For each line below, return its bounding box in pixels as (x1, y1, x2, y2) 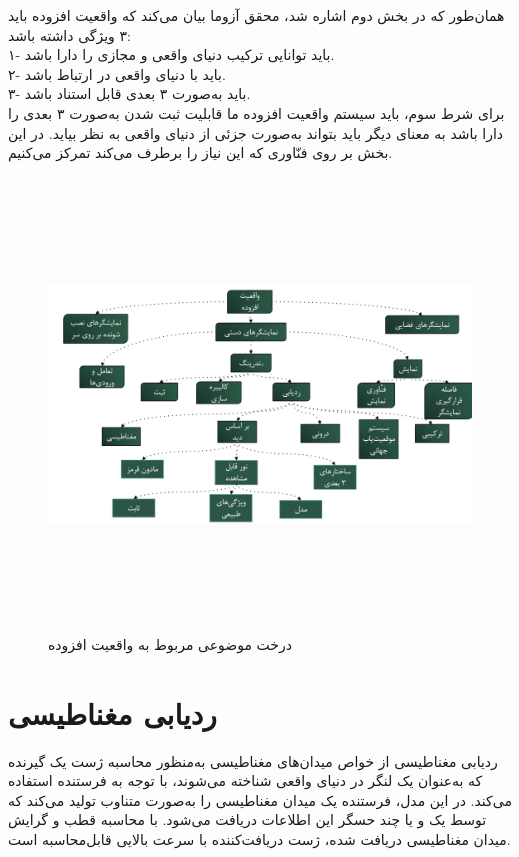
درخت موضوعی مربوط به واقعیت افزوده (48, 633, 292, 654)
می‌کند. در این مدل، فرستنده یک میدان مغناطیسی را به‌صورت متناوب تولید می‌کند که (8, 789, 512, 810)
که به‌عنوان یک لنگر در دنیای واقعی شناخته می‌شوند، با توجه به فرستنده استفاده (8, 770, 483, 791)
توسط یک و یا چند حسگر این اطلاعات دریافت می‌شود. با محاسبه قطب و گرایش (8, 809, 487, 830)
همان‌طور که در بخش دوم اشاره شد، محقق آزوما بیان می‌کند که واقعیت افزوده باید (8, 5, 505, 25)
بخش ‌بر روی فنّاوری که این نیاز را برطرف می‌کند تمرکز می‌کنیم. (8, 142, 393, 163)
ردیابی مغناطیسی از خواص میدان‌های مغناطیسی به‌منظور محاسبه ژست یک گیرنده (8, 750, 498, 771)
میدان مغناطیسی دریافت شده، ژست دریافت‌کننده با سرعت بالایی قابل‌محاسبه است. (8, 828, 511, 849)
